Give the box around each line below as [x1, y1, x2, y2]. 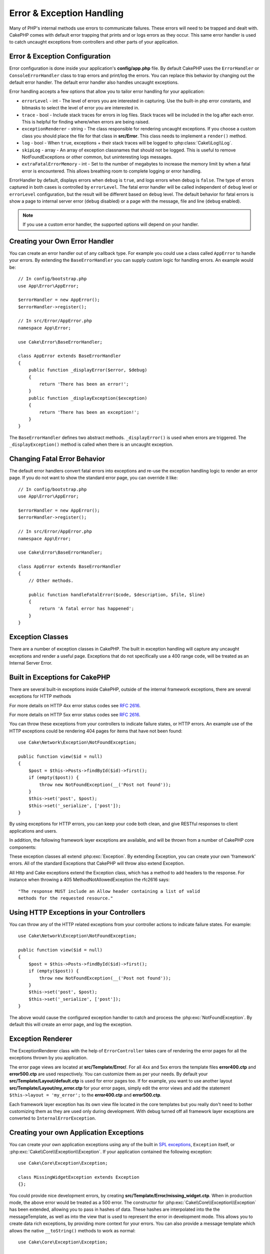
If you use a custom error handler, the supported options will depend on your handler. [22, 221, 199, 228]
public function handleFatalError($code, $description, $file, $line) [28, 592, 205, 597]
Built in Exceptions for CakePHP [9, 673, 110, 682]
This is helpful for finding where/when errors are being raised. [21, 118, 150, 125]
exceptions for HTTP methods [9, 693, 71, 699]
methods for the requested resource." [18, 895, 113, 901]
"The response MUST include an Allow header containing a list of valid [18, 888, 200, 894]
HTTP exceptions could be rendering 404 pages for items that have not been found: [9, 728, 182, 734]
